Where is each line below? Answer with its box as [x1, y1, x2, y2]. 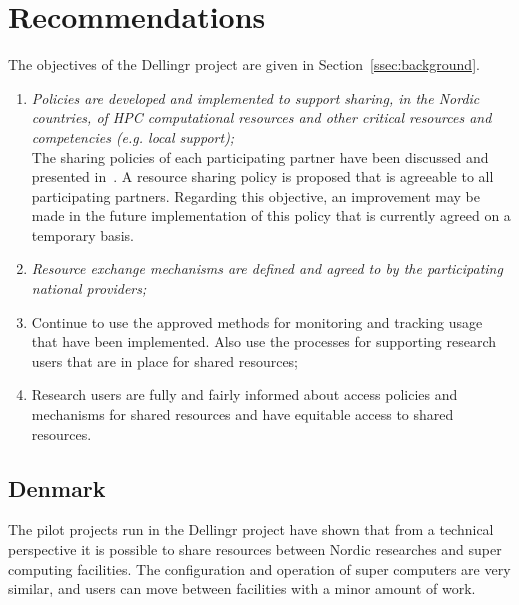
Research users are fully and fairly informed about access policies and [31, 384, 458, 405]
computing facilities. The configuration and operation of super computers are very [8, 558, 511, 579]
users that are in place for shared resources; [31, 350, 299, 371]
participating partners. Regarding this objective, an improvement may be [31, 185, 480, 206]
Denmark [8, 472, 106, 503]
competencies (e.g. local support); [31, 126, 235, 147]
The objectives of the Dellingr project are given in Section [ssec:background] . [8, 54, 480, 75]
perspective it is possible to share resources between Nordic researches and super [8, 539, 502, 560]
